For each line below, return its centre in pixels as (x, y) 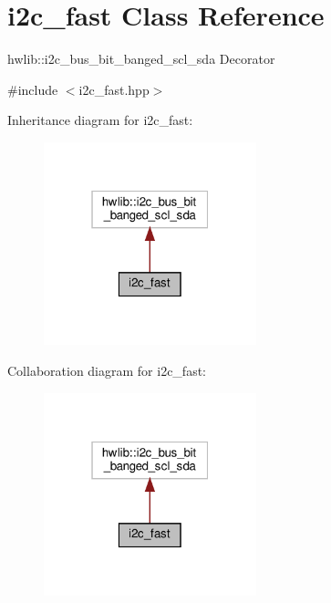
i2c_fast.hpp (114, 89)
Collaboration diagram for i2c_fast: (107, 370)
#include (33, 89)
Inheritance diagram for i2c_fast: (100, 120)
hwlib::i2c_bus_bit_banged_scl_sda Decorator (141, 59)
